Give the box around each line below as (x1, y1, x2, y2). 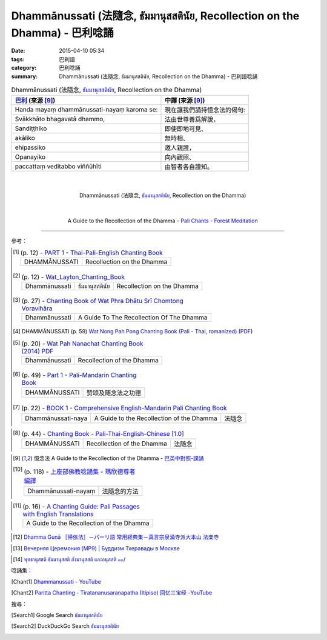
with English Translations (22, 510, 94, 518)
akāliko (15, 134, 36, 142)
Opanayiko (15, 153, 45, 161)
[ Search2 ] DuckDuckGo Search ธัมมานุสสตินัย (11, 622, 119, 630)
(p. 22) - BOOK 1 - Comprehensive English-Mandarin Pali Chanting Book (21, 404, 227, 412)
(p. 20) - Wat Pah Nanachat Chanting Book (21, 339, 144, 348)
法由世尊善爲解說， (164, 115, 220, 124)
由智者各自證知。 (164, 162, 214, 171)
